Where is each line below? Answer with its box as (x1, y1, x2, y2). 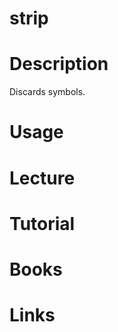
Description (9, 53, 109, 76)
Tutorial (9, 212, 76, 235)
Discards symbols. (9, 86, 86, 98)
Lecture (9, 167, 76, 189)
